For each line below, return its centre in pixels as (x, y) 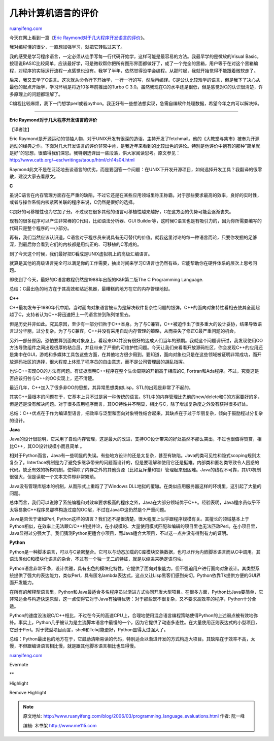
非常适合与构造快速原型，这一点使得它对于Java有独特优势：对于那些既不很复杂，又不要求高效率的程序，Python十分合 (133, 599)
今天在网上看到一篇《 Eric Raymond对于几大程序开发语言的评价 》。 (78, 38)
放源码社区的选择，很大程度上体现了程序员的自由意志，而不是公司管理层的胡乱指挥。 (98, 362)
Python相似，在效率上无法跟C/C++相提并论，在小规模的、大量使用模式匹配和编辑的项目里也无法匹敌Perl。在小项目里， (134, 526)
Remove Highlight (28, 693)
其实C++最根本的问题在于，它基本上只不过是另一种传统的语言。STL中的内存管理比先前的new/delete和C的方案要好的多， (136, 397)
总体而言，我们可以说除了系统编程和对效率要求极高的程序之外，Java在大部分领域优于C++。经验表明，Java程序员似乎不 (135, 502)
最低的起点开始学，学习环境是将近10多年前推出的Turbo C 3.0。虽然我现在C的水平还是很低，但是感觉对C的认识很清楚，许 (136, 87)
